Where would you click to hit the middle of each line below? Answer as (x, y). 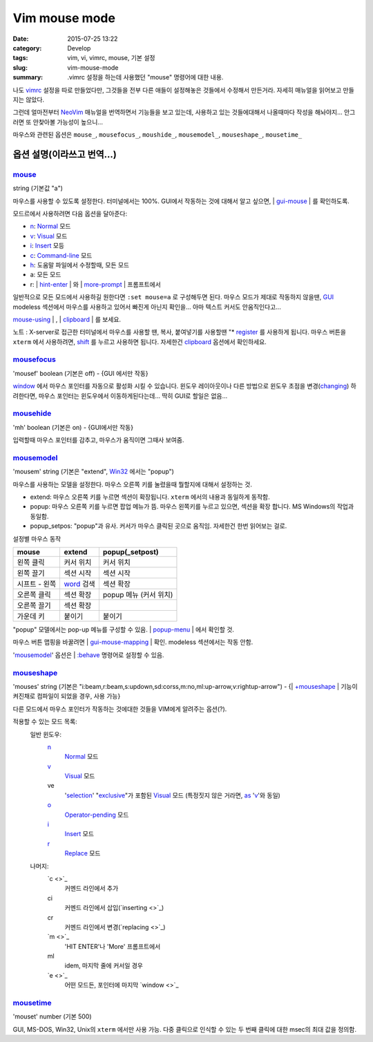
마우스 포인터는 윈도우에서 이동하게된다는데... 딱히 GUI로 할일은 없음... (133, 396)
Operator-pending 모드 (97, 815)
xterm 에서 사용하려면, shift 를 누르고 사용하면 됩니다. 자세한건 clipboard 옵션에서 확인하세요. (140, 341)
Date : (21, 39)
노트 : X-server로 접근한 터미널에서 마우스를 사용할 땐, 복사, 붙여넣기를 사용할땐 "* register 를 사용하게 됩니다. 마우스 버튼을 (180, 332)
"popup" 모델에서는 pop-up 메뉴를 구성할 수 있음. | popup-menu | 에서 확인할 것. (124, 629)
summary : (28, 77)
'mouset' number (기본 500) (52, 1016)
